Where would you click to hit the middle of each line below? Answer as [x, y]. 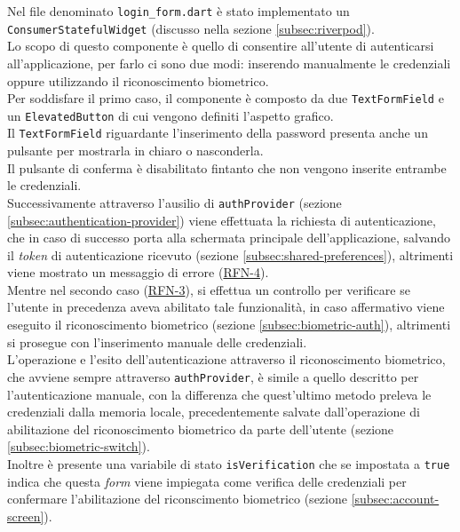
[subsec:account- [395, 499]
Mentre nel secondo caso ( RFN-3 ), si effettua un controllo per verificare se [209, 289]
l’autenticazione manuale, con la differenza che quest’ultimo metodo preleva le [219, 394]
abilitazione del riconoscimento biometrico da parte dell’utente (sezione [201, 429]
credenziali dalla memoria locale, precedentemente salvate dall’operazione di [214, 412]
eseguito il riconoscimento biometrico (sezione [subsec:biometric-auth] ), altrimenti [229, 325]
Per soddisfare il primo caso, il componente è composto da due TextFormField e [226, 98]
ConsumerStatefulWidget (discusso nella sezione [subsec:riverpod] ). [191, 28]
